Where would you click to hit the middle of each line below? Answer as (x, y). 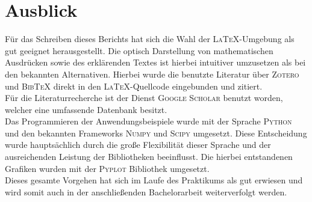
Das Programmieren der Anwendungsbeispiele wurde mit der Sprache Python (148, 121)
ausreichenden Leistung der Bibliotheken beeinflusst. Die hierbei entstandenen (149, 157)
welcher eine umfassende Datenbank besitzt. (86, 109)
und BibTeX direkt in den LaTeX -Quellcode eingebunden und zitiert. (134, 86)
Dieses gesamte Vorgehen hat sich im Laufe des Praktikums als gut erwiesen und (154, 180)
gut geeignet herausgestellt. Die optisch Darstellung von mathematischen (139, 50)
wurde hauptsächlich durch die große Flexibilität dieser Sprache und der (138, 145)
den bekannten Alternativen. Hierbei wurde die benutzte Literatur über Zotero (152, 74)
